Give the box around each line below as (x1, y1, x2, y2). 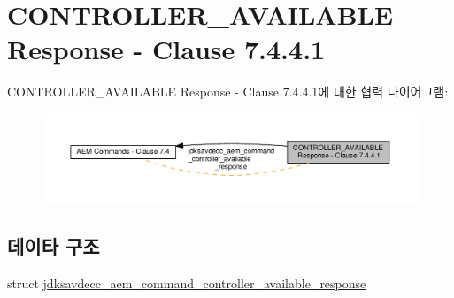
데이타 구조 (7, 233, 100, 260)
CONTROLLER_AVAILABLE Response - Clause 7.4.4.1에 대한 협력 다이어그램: (7, 82, 449, 101)
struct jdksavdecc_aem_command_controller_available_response (7, 273, 366, 292)
